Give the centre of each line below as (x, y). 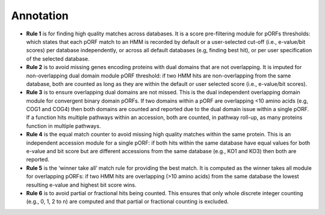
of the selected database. (58, 59)
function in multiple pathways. (63, 126)
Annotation (40, 16)
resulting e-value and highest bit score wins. (81, 185)
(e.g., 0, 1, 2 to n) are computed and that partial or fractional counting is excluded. (127, 202)
